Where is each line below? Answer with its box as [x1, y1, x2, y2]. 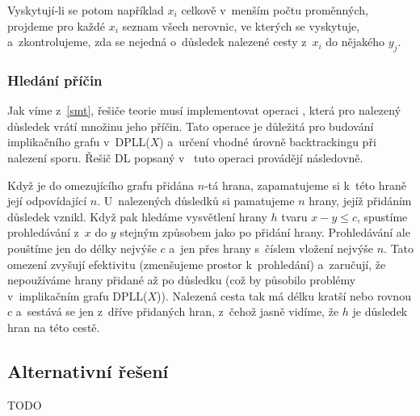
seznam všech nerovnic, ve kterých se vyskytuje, [122, 17, 360, 34]
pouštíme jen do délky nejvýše [7, 239, 157, 256]
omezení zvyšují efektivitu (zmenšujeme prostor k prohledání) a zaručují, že [7, 255, 386, 272]
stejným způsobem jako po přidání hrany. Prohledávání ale [120, 224, 410, 241]
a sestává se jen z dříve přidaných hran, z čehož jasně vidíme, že [15, 303, 339, 320]
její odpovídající [7, 192, 87, 209]
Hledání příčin [7, 69, 103, 90]
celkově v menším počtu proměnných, [181, 2, 368, 18]
